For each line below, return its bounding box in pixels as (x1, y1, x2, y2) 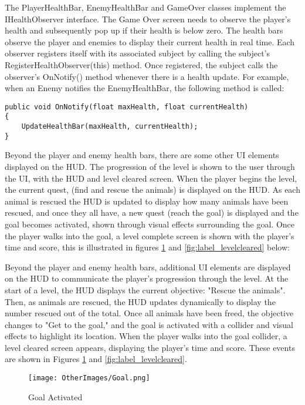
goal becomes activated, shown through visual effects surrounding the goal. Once (5, 217, 294, 230)
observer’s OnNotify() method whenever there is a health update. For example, (5, 70, 289, 82)
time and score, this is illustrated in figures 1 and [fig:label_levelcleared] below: (5, 241, 290, 253)
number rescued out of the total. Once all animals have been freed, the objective (5, 307, 294, 319)
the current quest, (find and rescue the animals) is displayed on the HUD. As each (5, 183, 300, 196)
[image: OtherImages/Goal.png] (28, 374, 150, 383)
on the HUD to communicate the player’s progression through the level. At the (5, 272, 289, 284)
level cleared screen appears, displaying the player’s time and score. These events (5, 341, 295, 353)
